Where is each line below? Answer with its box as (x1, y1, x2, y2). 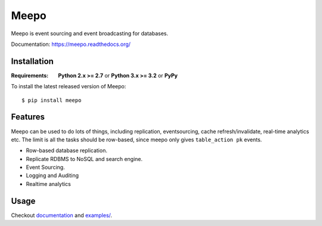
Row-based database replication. (26, 147, 107, 154)
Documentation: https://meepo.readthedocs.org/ (11, 41, 131, 48)
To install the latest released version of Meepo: (11, 83, 126, 90)
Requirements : (11, 72, 49, 79)
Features (11, 112, 45, 122)
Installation (11, 56, 54, 66)
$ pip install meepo (21, 97, 82, 104)
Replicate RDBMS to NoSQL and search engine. (26, 155, 143, 162)
